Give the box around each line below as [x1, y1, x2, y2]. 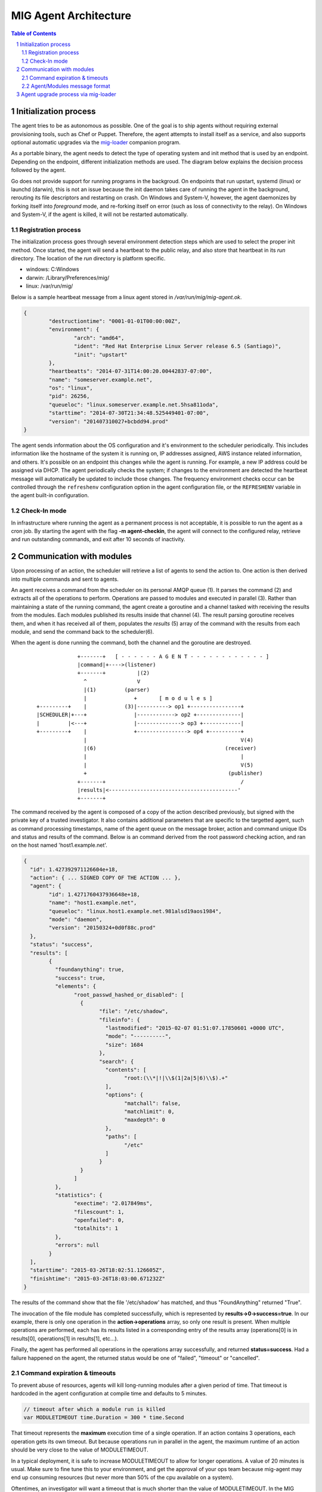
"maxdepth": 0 [124, 1117, 165, 1123]
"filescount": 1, [73, 1209, 125, 1215]
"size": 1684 [105, 1041, 143, 1048]
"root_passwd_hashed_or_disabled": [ [73, 991, 184, 998]
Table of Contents [11, 30, 57, 37]
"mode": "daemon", [48, 916, 103, 923]
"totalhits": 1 [73, 1225, 119, 1232]
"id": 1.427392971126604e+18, [30, 866, 119, 873]
